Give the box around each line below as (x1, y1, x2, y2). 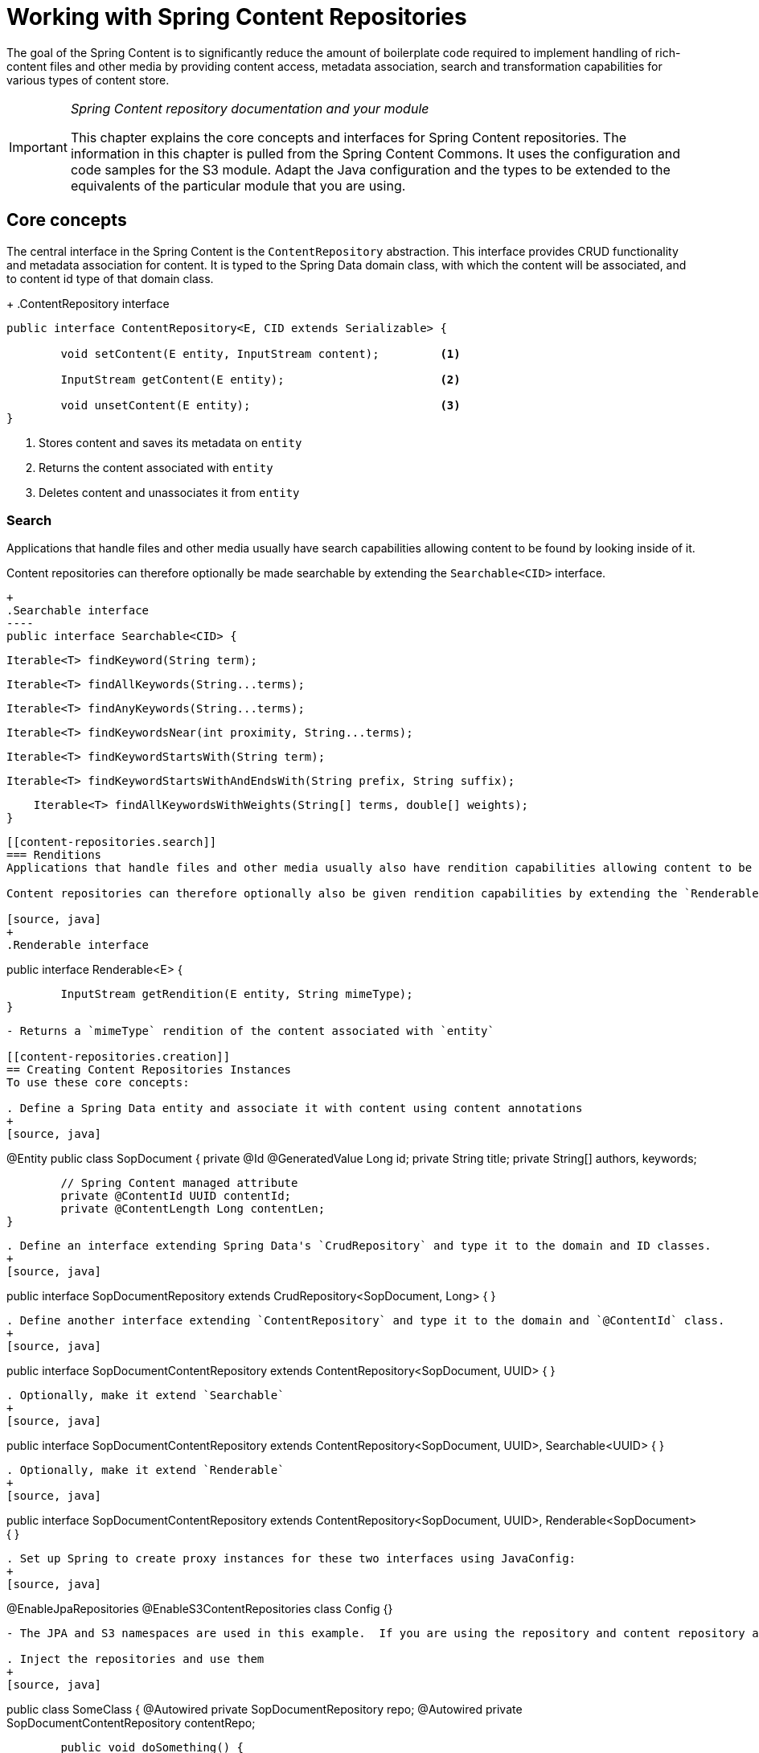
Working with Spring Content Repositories (6, 3, 467, 31)
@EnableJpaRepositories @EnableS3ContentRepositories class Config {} (6, 1602, 393, 1616)
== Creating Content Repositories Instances (6, 1063, 292, 1077)
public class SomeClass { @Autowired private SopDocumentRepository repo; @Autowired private (6, 1702, 523, 1717)
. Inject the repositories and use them (6, 1652, 265, 1666)
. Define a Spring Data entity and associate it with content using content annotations (6, 1102, 583, 1115)
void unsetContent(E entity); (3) (60, 398, 461, 412)
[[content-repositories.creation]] (6, 1050, 231, 1064)
